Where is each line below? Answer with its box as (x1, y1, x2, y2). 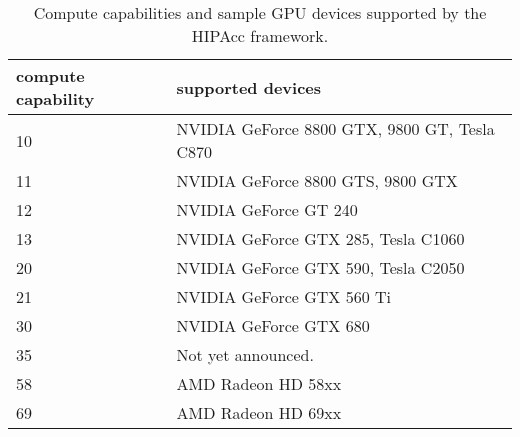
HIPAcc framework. (191, 24, 329, 47)
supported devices (176, 75, 322, 99)
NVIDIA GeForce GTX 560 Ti (176, 285, 391, 308)
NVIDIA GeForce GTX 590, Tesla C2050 (176, 256, 465, 279)
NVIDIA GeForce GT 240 (176, 198, 358, 221)
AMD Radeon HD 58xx (176, 372, 342, 395)
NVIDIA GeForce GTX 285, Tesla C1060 (176, 227, 465, 250)
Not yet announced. (176, 343, 314, 366)
